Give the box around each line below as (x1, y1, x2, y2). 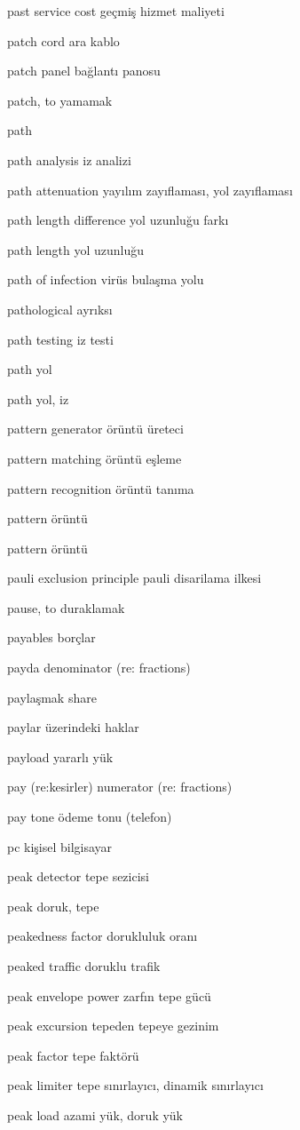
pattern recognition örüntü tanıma (7, 479, 194, 497)
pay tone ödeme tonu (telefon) (7, 808, 172, 826)
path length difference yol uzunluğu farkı (7, 211, 229, 229)
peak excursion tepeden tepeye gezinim (7, 1016, 219, 1035)
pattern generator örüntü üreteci (7, 419, 184, 438)
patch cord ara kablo (7, 31, 120, 50)
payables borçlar (7, 628, 96, 647)
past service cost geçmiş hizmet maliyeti (7, 2, 225, 20)
